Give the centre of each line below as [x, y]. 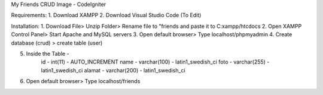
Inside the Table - [48, 53]
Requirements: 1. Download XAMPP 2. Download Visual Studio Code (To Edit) [106, 15]
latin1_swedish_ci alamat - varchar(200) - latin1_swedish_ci [113, 70]
